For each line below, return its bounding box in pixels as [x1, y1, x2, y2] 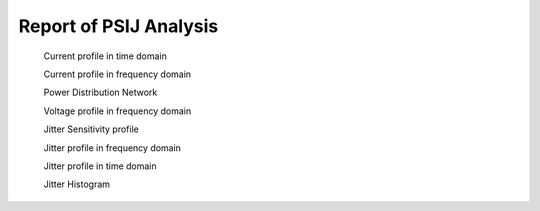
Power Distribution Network [43, 86, 158, 99]
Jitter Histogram [43, 178, 110, 190]
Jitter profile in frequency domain [43, 141, 182, 154]
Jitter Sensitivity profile [43, 123, 139, 135]
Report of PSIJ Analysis [18, 15, 219, 37]
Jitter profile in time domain [43, 160, 157, 172]
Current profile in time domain [43, 50, 167, 62]
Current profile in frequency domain [43, 68, 192, 80]
